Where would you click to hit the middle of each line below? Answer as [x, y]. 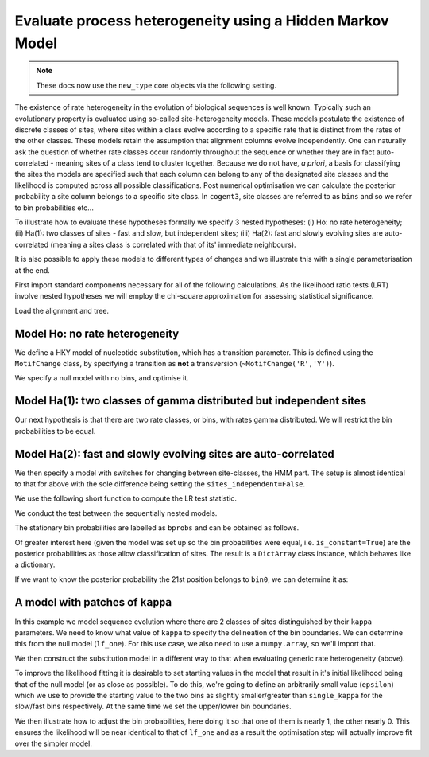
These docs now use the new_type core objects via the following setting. [157, 85]
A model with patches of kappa [93, 602]
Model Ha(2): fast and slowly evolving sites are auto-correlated [174, 454]
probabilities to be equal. [55, 431]
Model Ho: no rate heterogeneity [97, 333]
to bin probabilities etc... [54, 208]
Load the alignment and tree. [62, 310]
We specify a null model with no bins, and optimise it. [102, 378]
